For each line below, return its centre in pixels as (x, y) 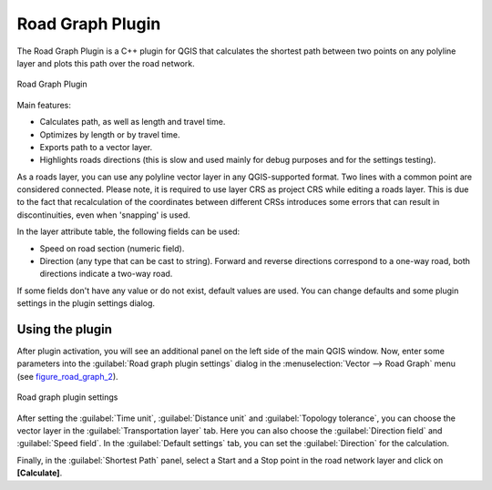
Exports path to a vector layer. (96, 147)
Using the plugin (65, 329)
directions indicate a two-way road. (106, 274)
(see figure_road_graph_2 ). (67, 376)
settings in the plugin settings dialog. (86, 303)
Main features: (44, 105)
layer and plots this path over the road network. (106, 63)
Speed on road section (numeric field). (112, 248)
